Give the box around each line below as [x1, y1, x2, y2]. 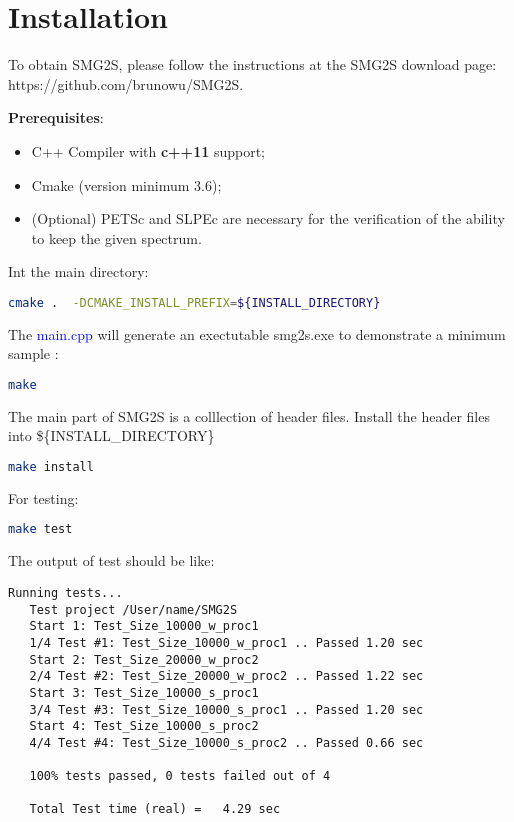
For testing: [8, 487, 79, 508]
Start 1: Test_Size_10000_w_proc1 [29, 619, 259, 634]
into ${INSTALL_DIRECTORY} [8, 425, 215, 446]
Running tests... [8, 585, 123, 600]
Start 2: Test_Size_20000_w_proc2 [29, 652, 259, 667]
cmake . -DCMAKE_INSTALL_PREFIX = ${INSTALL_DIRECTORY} [8, 295, 381, 310]
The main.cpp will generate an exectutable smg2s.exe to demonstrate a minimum [8, 323, 506, 344]
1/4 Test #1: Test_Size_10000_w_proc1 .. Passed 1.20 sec [29, 635, 424, 650]
